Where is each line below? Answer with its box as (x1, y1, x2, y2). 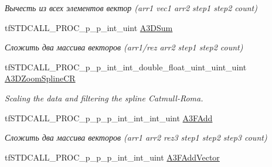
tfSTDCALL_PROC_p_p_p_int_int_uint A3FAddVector (5, 151, 220, 163)
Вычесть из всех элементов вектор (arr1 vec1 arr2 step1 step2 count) (5, 2, 257, 13)
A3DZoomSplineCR (5, 72, 76, 84)
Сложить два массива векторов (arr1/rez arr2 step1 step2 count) (5, 41, 243, 53)
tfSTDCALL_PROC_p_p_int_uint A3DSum (5, 21, 173, 33)
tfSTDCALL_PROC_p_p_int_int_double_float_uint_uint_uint (5, 60, 247, 73)
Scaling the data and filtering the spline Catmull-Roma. (5, 91, 203, 104)
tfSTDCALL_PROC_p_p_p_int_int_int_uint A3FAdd (5, 111, 213, 124)
